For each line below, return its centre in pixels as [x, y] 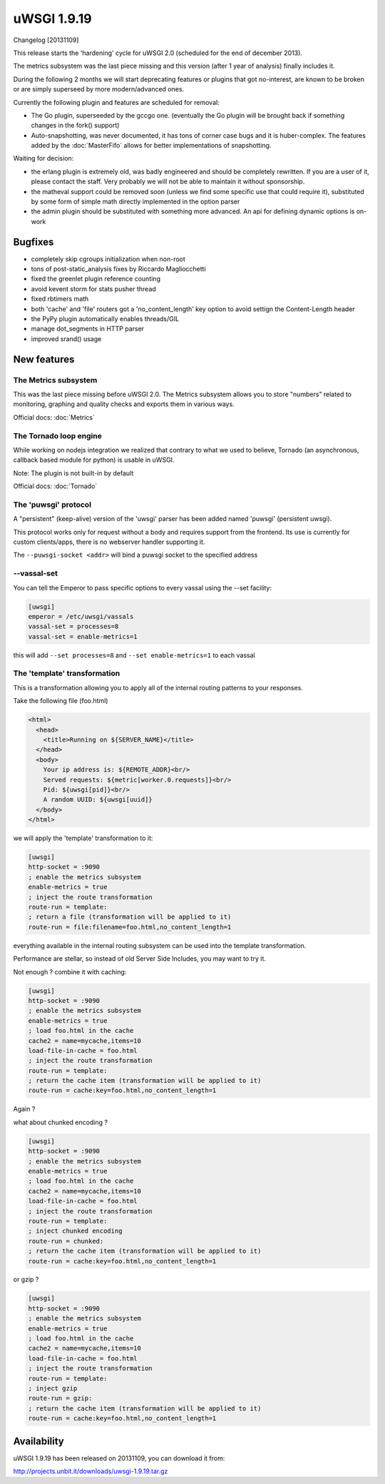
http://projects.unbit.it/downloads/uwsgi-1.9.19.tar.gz [91, 1471]
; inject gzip [53, 1388]
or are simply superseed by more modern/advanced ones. [99, 89]
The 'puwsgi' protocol [52, 505]
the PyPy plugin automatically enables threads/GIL [105, 319]
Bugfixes [34, 242]
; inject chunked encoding [75, 1231]
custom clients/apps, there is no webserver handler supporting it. [109, 542]
